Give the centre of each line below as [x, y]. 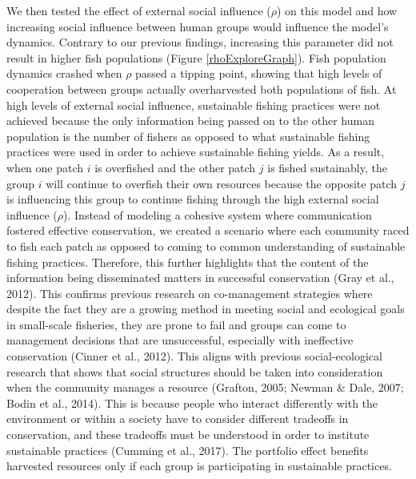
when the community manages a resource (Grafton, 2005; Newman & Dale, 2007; [205, 387]
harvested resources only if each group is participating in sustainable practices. [199, 466]
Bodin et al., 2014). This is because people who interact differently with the [192, 403]
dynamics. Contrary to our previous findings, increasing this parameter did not [200, 42]
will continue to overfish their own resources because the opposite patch [222, 183]
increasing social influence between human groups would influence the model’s [198, 26]
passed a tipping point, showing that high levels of [259, 73]
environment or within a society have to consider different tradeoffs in [178, 419]
